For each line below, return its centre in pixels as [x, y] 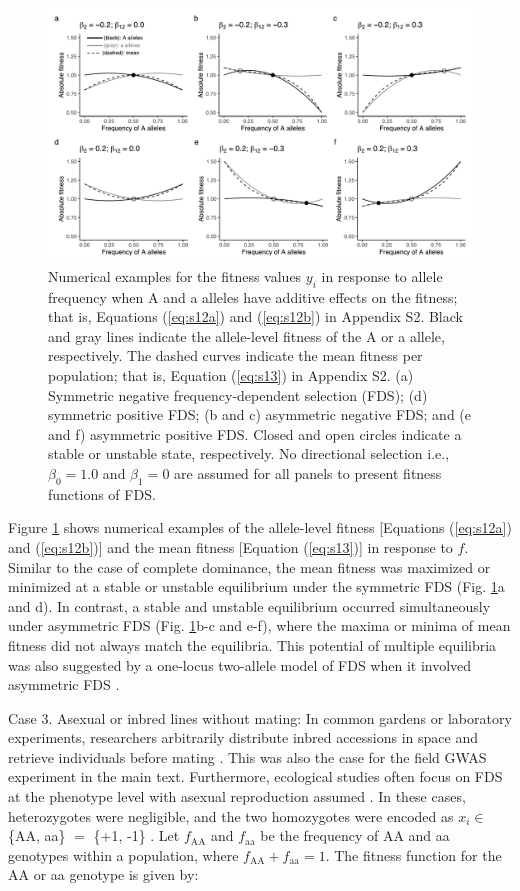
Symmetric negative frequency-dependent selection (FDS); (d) [238, 394]
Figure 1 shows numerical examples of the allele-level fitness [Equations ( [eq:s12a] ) [260, 527]
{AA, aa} [37, 835]
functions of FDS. [102, 493]
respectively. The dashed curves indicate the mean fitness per [235, 355]
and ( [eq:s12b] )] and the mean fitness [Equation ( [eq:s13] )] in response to [230, 546]
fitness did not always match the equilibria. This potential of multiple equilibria [252, 644]
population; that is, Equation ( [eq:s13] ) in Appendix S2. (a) [231, 375]
